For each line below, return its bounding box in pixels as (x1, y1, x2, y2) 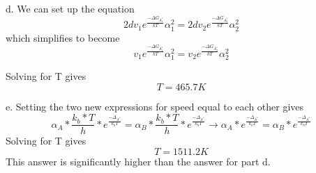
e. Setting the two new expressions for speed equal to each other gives (6, 99, 304, 113)
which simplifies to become (6, 30, 120, 44)
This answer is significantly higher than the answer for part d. (6, 154, 271, 168)
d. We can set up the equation (6, 1, 135, 15)
